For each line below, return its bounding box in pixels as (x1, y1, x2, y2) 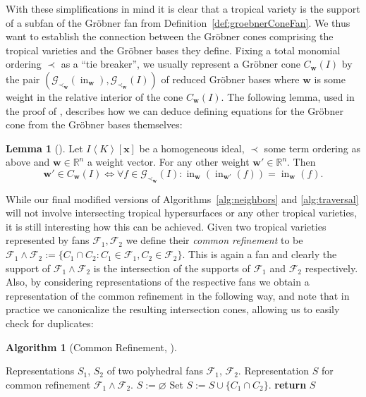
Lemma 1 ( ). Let (6, 140, 83, 155)
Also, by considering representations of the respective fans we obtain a (6, 274, 310, 289)
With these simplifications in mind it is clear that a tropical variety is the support (6, 1, 360, 16)
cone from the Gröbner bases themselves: (6, 117, 183, 132)
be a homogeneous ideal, (139, 140, 245, 155)
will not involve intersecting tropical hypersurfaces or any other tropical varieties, (6, 205, 358, 220)
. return (268, 377, 307, 391)
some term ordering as (264, 140, 360, 155)
